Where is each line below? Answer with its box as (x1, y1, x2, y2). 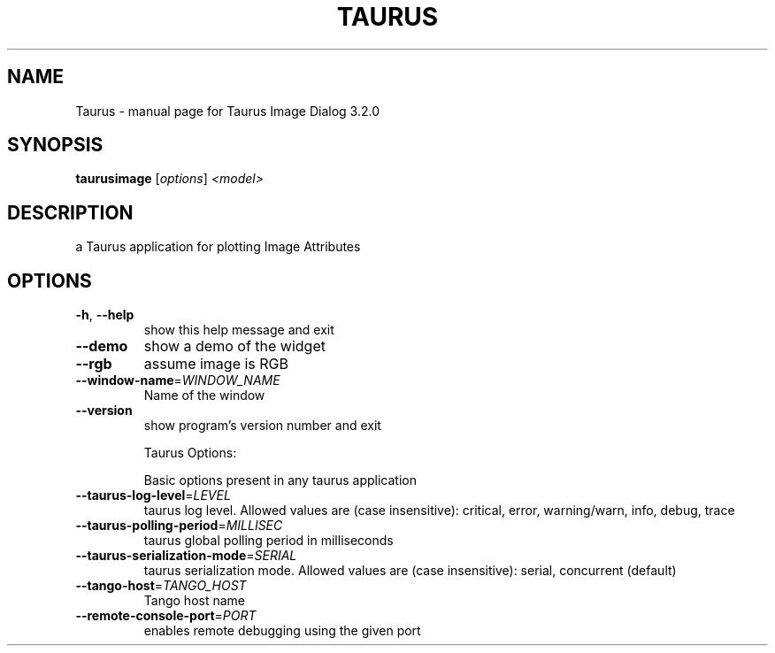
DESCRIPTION (7, 201, 134, 224)
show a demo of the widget (143, 337, 326, 356)
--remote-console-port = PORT (75, 608, 257, 624)
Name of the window (143, 388, 265, 403)
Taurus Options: (143, 445, 237, 461)
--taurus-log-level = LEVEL (75, 488, 231, 503)
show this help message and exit (143, 322, 334, 338)
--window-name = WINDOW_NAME (75, 373, 280, 388)
